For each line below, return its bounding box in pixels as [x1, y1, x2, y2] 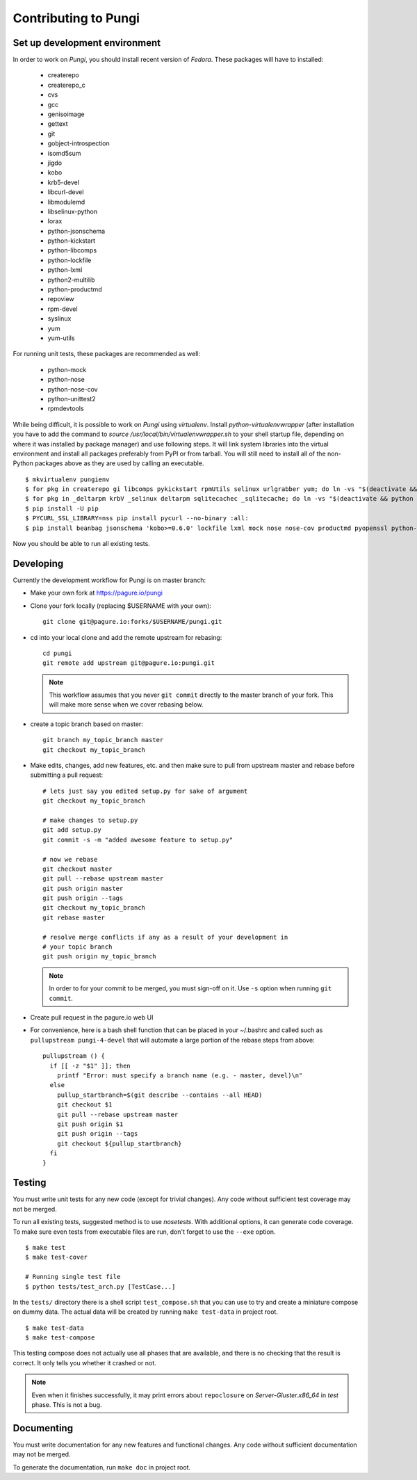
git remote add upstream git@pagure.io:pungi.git [42, 659, 215, 667]
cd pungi [42, 649, 72, 657]
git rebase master [42, 913, 106, 922]
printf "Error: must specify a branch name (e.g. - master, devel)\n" [56, 1071, 303, 1079]
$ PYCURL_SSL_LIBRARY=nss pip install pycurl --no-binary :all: [25, 515, 250, 522]
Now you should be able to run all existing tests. [13, 540, 151, 548]
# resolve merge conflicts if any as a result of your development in [42, 933, 288, 941]
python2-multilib [47, 275, 95, 284]
